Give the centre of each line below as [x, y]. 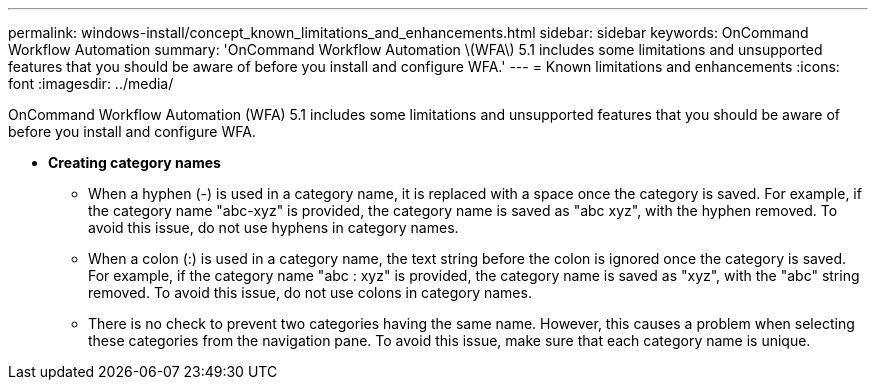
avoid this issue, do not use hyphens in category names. [273, 227]
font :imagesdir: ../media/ [91, 83]
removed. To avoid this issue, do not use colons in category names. [310, 292]
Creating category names [134, 162]
